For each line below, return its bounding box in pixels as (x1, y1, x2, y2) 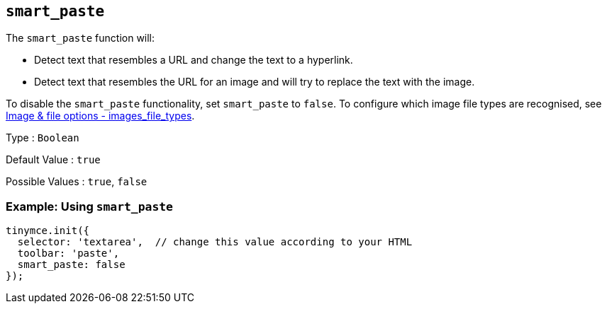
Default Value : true (6, 153, 101, 166)
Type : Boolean (6, 132, 79, 144)
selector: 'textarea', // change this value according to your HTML (17, 236, 413, 248)
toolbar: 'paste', (17, 247, 120, 260)
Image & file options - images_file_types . (6, 110, 195, 122)
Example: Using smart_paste (6, 199, 173, 214)
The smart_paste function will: (6, 32, 155, 45)
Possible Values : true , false (6, 175, 147, 188)
